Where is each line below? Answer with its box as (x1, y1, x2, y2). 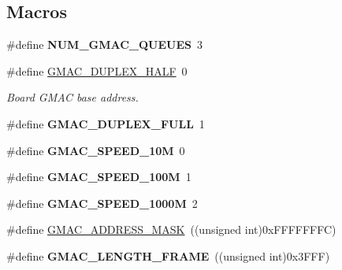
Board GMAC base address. (6, 89, 139, 105)
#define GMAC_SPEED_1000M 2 (6, 194, 198, 211)
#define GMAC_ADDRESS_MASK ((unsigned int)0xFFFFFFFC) (6, 221, 336, 238)
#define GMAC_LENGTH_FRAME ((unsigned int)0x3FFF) (6, 247, 330, 264)
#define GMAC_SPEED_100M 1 (6, 168, 191, 185)
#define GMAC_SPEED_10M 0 (6, 142, 185, 158)
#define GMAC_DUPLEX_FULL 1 (6, 115, 205, 131)
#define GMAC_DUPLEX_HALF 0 (6, 62, 188, 79)
